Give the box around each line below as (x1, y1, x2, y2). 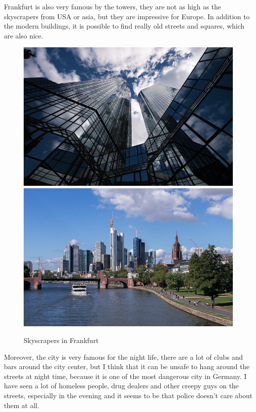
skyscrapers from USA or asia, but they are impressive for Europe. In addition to (4, 11, 250, 21)
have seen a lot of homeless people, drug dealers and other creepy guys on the (4, 380, 239, 391)
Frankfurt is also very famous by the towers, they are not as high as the (4, 1, 221, 11)
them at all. (4, 400, 39, 410)
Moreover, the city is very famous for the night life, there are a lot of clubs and (4, 351, 243, 362)
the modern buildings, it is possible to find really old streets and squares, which (4, 21, 245, 31)
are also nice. (4, 30, 43, 40)
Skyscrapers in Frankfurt (24, 335, 99, 345)
